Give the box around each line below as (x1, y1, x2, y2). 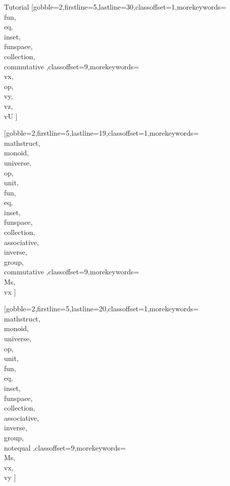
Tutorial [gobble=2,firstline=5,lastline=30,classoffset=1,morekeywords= (4, 2, 226, 12)
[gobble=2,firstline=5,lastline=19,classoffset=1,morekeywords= (4, 128, 199, 138)
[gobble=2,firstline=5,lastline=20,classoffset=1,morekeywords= (4, 303, 199, 314)
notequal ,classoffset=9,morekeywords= (4, 442, 126, 453)
